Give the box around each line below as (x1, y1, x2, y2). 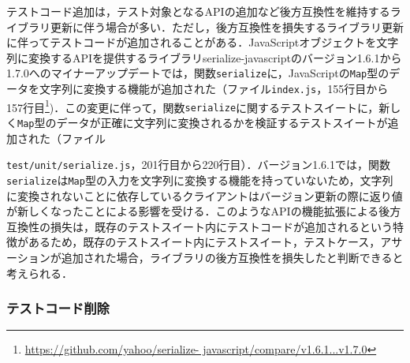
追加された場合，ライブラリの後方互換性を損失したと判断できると (61, 249, 404, 265)
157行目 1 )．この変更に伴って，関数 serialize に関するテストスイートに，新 (6, 96, 390, 115)
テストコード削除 (6, 298, 110, 318)
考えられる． (6, 264, 73, 281)
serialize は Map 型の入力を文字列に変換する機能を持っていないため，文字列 (6, 171, 393, 188)
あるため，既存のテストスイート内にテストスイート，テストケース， (28, 234, 381, 250)
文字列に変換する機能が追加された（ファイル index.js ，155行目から (39, 80, 389, 97)
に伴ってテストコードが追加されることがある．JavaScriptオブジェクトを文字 (6, 34, 399, 51)
